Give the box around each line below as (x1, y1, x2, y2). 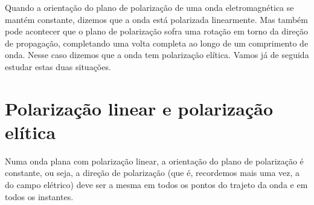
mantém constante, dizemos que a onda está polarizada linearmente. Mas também (5, 13, 308, 25)
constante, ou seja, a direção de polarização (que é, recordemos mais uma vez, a (5, 166, 300, 179)
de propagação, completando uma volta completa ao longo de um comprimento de (5, 36, 309, 49)
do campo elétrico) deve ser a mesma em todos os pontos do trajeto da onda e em (5, 178, 308, 191)
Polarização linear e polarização (5, 96, 274, 120)
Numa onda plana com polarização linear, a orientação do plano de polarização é (5, 154, 304, 167)
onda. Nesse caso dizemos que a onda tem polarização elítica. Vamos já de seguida (5, 48, 309, 61)
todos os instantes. (5, 190, 74, 203)
